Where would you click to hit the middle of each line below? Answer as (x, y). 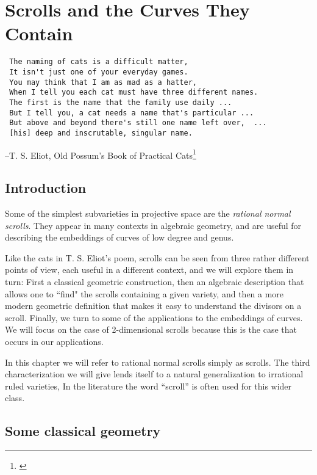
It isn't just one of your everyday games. (99, 72)
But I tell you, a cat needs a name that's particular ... (132, 113)
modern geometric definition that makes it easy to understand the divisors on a (153, 306)
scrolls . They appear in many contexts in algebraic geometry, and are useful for (153, 225)
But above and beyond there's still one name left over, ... (138, 123)
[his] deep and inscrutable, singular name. (101, 133)
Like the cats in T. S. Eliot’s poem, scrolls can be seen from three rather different (157, 257)
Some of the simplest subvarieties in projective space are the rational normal (148, 213)
